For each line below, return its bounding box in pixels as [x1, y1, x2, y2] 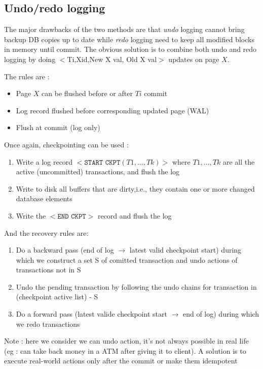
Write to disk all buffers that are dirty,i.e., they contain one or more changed [16, 183, 255, 194]
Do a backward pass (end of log [16, 244, 114, 255]
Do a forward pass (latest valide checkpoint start [16, 309, 167, 319]
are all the [222, 156, 255, 167]
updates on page [168, 53, 219, 64]
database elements [16, 193, 72, 204]
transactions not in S [16, 264, 81, 275]
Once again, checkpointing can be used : [4, 139, 129, 149]
